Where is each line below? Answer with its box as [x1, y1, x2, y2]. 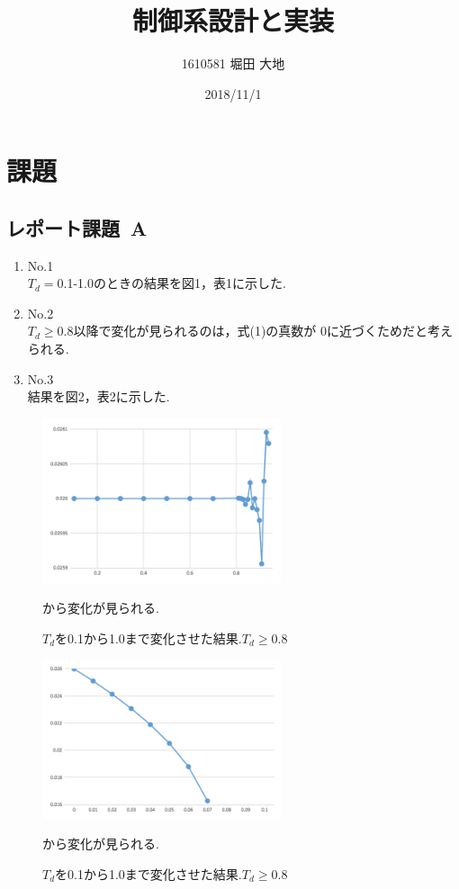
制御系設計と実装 [131, 2, 334, 39]
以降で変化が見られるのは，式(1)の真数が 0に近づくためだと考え [73, 321, 453, 340]
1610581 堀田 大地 [181, 54, 285, 73]
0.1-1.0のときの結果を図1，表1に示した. [57, 274, 286, 292]
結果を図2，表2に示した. [27, 387, 170, 406]
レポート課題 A [6, 213, 148, 241]
